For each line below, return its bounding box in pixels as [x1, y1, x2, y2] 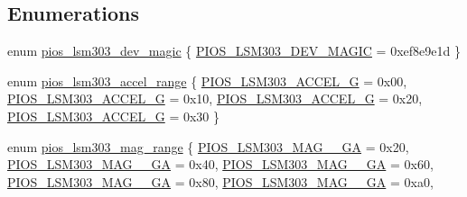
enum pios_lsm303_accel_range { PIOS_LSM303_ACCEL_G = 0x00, [7, 71, 407, 90]
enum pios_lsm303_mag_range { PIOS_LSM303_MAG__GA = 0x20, [7, 137, 409, 156]
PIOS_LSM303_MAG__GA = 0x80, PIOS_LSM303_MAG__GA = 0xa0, [7, 172, 434, 191]
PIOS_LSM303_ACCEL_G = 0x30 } [7, 106, 220, 125]
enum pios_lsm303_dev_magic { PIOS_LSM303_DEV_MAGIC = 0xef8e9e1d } [7, 41, 461, 60]
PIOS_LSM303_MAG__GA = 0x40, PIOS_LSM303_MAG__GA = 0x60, [7, 155, 434, 174]
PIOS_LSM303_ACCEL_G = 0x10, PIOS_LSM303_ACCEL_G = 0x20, [7, 89, 423, 108]
